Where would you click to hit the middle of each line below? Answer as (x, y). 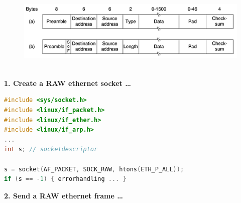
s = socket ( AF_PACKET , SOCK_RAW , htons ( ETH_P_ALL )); (94, 169)
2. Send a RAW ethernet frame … (64, 195)
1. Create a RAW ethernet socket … (68, 83)
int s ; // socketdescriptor (51, 149)
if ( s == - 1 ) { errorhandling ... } (65, 179)
